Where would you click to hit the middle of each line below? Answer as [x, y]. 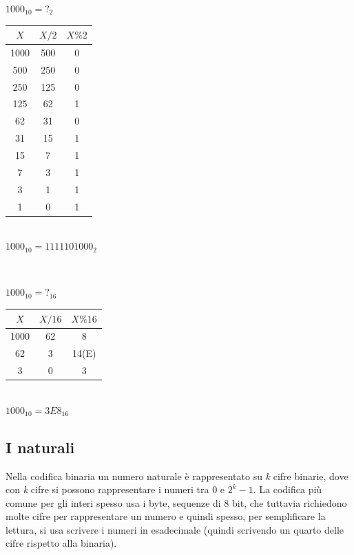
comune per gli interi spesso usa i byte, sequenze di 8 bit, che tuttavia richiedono [176, 502]
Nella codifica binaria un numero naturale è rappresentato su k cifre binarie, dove [177, 476]
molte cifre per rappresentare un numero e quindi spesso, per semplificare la [166, 516]
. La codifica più [288, 489]
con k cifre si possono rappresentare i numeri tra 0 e [115, 489]
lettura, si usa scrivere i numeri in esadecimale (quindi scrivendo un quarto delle [175, 529]
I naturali [40, 447]
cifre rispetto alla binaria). [61, 543]
